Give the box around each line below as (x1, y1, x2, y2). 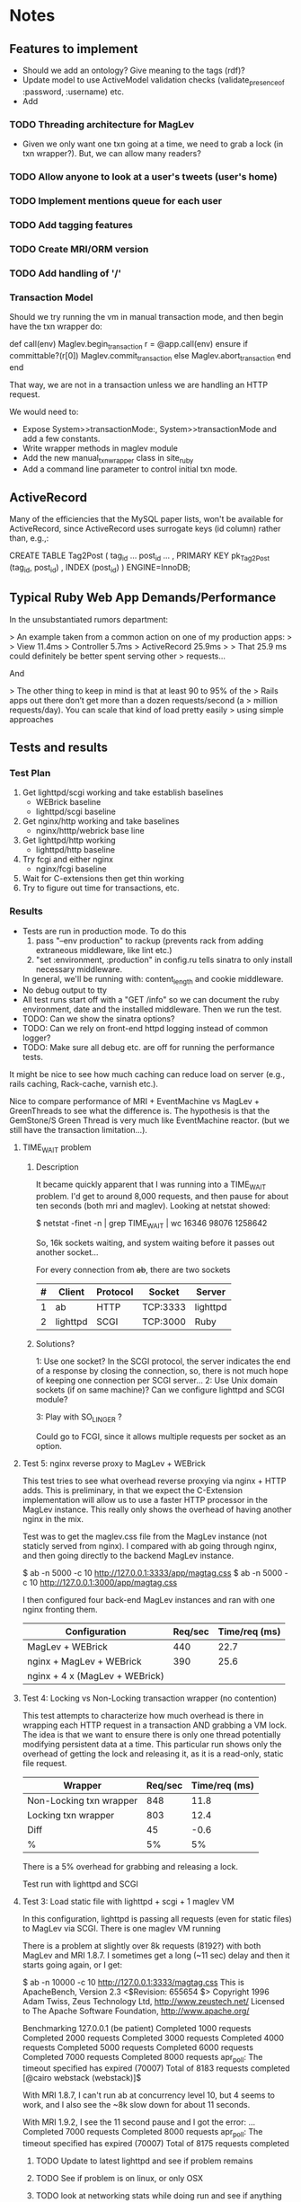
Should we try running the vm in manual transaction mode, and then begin (9, 312, 284, 322)
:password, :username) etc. (22, 86, 124, 97)
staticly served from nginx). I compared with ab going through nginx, (22, 1540, 277, 1551)
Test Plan (9, 766, 51, 779)
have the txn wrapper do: (9, 321, 103, 332)
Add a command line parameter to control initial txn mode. (22, 464, 238, 474)
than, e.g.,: (9, 533, 49, 544)
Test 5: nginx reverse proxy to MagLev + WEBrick (22, 1457, 207, 1469)
